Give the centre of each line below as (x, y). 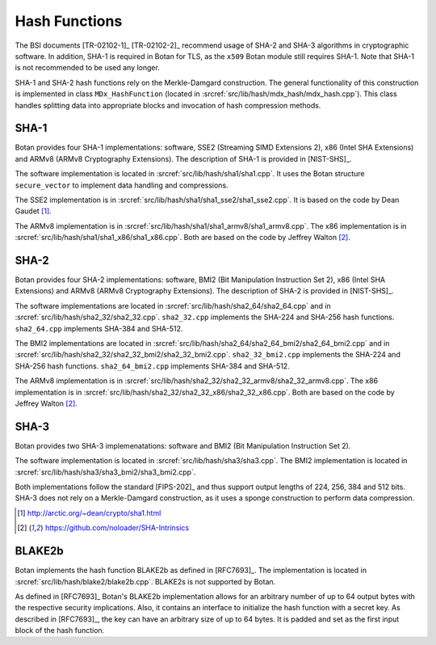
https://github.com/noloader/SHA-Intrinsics (117, 528)
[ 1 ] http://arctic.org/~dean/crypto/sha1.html (89, 512)
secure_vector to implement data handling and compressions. (122, 185)
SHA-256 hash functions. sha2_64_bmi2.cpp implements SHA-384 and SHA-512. (152, 366)
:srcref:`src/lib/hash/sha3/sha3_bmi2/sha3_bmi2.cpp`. (105, 472)
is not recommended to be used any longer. (88, 68)
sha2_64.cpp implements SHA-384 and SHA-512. (99, 328)
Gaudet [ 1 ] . (33, 211)
